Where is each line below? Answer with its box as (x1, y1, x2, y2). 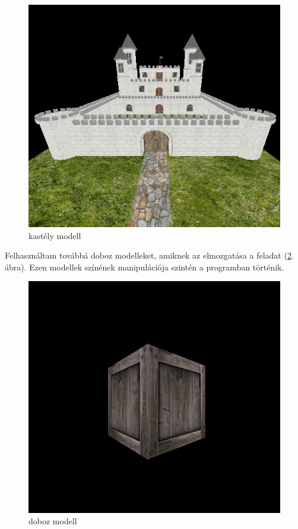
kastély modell (28, 229, 81, 241)
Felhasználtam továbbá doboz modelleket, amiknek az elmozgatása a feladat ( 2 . (5, 249, 294, 262)
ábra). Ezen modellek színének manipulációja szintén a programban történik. (5, 260, 284, 273)
